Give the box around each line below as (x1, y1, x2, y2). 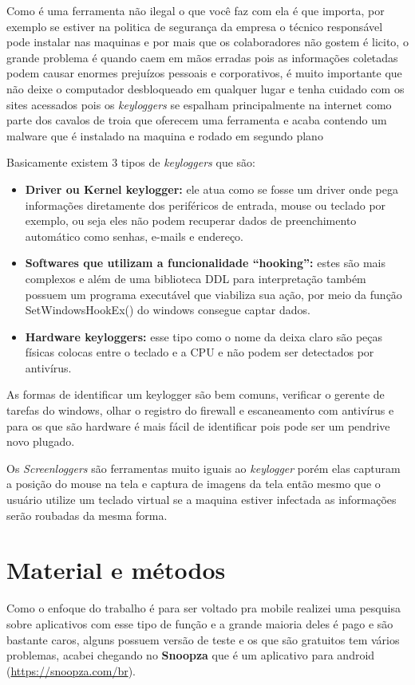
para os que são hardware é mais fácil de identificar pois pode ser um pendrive (6, 417, 390, 434)
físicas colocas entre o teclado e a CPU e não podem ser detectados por (25, 344, 374, 360)
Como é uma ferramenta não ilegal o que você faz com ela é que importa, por (6, 2, 385, 18)
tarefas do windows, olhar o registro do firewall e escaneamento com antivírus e (6, 402, 394, 419)
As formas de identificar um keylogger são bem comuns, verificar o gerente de (6, 386, 385, 403)
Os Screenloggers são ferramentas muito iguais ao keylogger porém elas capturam (6, 459, 401, 476)
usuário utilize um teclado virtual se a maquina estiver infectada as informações (6, 491, 397, 508)
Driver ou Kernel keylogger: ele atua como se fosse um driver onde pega (25, 180, 398, 197)
